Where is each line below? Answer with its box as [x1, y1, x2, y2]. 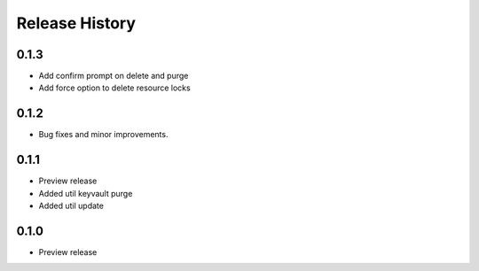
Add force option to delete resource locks [38, 82, 191, 93]
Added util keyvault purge [38, 188, 133, 198]
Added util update [38, 200, 104, 212]
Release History [16, 13, 137, 33]
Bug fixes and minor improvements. [38, 129, 169, 140]
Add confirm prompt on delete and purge [38, 71, 189, 81]
